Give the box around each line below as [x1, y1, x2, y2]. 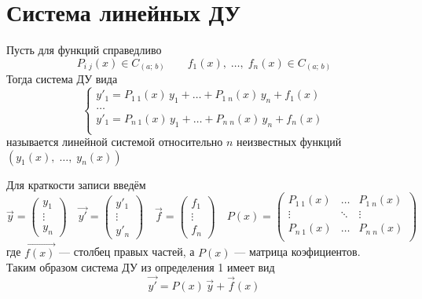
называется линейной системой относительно [6, 133, 223, 150]
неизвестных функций [237, 133, 342, 150]
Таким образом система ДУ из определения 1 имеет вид [6, 259, 275, 275]
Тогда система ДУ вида [6, 71, 118, 87]
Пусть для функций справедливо [6, 42, 162, 58]
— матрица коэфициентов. [234, 243, 361, 260]
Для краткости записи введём [6, 176, 146, 192]
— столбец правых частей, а [59, 243, 195, 260]
